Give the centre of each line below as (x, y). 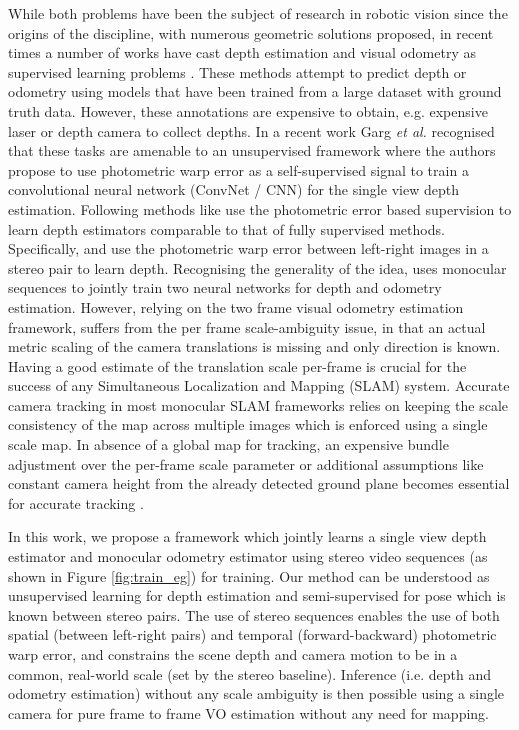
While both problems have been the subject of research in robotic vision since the (258, 13)
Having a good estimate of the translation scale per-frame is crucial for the (237, 365)
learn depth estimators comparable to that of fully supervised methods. (226, 228)
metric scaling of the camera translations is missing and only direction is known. (254, 346)
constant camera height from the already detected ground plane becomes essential (259, 483)
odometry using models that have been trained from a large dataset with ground (255, 91)
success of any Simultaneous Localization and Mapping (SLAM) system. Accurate (259, 385)
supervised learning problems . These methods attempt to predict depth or (237, 71)
